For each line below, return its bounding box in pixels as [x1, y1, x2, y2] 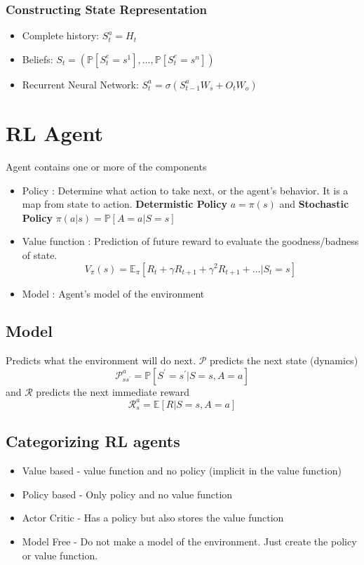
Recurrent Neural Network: [22, 77, 139, 91]
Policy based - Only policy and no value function [22, 486, 233, 501]
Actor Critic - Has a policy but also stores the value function [22, 510, 284, 525]
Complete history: [22, 28, 100, 43]
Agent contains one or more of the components [6, 159, 207, 173]
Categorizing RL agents [6, 430, 180, 452]
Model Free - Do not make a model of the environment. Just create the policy [22, 533, 357, 548]
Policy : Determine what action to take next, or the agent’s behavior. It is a [22, 182, 349, 197]
